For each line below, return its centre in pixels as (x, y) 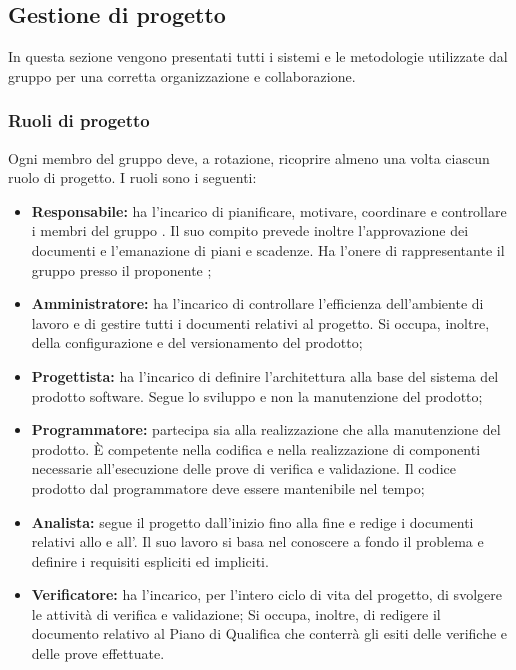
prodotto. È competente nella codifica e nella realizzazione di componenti (256, 448)
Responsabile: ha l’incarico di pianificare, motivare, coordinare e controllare (269, 210)
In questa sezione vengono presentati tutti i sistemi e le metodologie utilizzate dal (258, 56)
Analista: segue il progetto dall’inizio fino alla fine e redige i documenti (252, 521)
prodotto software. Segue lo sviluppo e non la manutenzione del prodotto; (257, 395)
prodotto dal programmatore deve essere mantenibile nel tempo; (228, 487)
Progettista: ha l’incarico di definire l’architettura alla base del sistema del (265, 375)
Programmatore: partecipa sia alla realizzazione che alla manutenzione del (266, 429)
